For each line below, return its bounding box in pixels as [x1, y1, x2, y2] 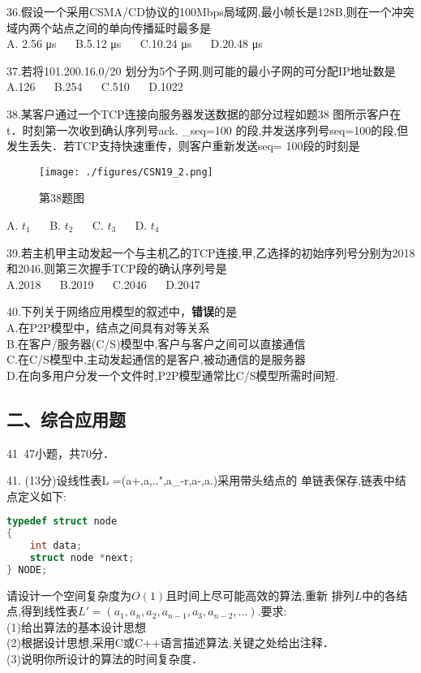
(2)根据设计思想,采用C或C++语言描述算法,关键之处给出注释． [6, 634, 334, 651]
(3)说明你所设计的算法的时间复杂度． [6, 650, 203, 667]
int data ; [29, 540, 83, 552]
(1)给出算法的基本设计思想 [6, 618, 146, 635]
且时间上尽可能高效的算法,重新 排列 [165, 586, 354, 603]
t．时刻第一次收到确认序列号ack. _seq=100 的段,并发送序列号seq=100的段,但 [6, 121, 409, 138]
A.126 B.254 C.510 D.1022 [6, 78, 183, 95]
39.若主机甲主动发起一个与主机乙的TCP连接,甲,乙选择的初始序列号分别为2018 [6, 244, 415, 261]
